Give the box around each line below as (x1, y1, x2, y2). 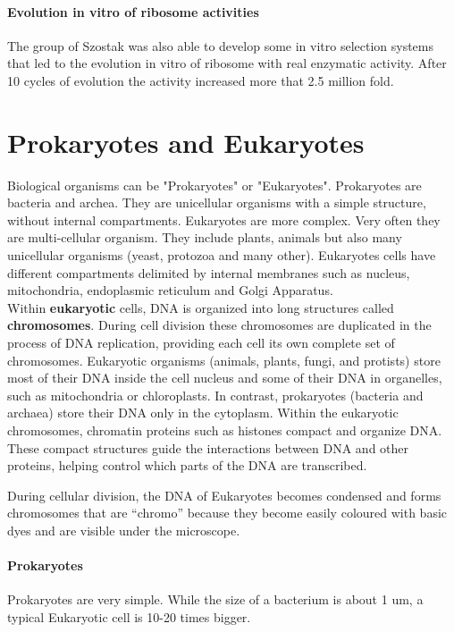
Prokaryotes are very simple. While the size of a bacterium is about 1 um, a (7, 590, 424, 609)
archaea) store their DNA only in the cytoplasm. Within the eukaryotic (7, 403, 399, 422)
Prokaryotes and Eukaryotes (7, 123, 365, 160)
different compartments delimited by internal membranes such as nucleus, (7, 263, 410, 282)
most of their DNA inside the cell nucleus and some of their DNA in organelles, (7, 368, 442, 387)
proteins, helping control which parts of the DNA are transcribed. (7, 456, 367, 475)
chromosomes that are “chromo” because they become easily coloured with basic (7, 503, 448, 522)
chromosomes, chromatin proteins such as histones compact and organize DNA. (7, 421, 442, 440)
